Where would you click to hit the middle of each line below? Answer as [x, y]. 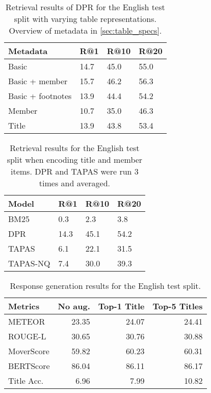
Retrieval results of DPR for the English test [85, 7]
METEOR [27, 321]
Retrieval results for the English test [75, 148]
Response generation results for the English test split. [106, 286]
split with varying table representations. [85, 19]
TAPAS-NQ [29, 263]
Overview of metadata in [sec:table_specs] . [85, 30]
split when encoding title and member [75, 159]
